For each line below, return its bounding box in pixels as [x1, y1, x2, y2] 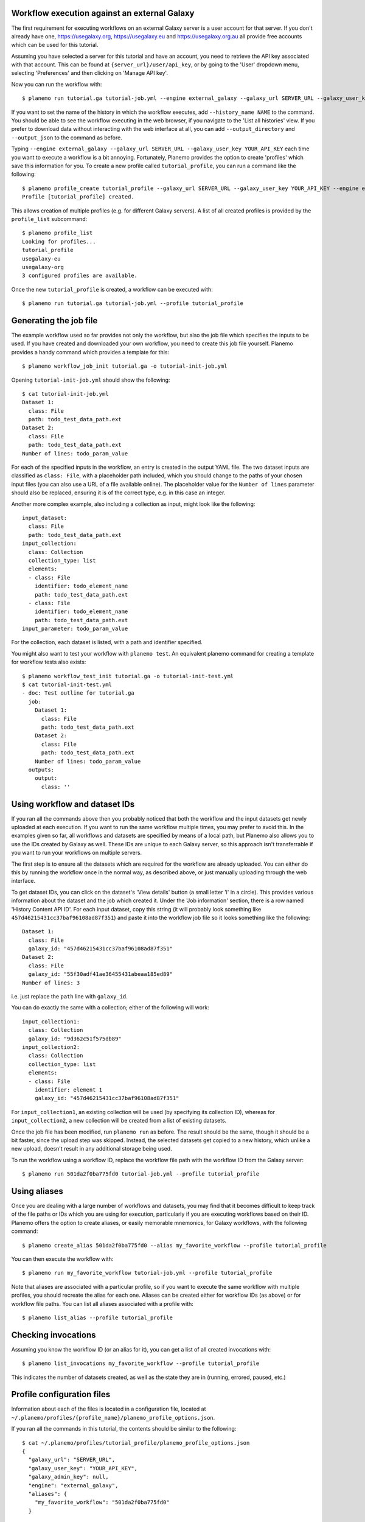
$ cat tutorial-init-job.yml [22, 390, 109, 397]
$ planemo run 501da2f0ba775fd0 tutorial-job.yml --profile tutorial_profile [22, 1171, 260, 1177]
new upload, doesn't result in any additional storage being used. [11, 1145, 173, 1152]
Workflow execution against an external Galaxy [11, 8, 195, 18]
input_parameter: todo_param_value [22, 625, 128, 633]
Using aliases [11, 1186, 63, 1196]
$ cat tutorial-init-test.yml [22, 681, 113, 688]
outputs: [28, 766, 55, 773]
